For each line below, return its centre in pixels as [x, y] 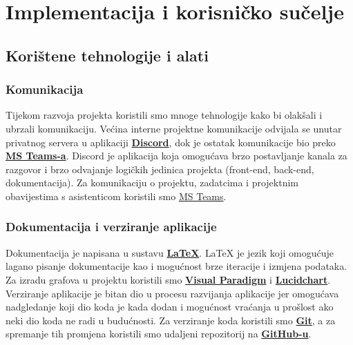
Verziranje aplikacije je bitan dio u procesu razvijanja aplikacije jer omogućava [172, 293]
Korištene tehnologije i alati [107, 55]
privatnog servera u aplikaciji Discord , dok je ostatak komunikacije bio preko [171, 142]
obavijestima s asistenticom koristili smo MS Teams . [116, 196]
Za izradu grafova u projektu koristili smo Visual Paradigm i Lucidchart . [168, 279]
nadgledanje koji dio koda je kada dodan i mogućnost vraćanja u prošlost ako [170, 307]
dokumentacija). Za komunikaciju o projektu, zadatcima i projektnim [152, 183]
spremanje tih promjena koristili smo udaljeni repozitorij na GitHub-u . [159, 334]
